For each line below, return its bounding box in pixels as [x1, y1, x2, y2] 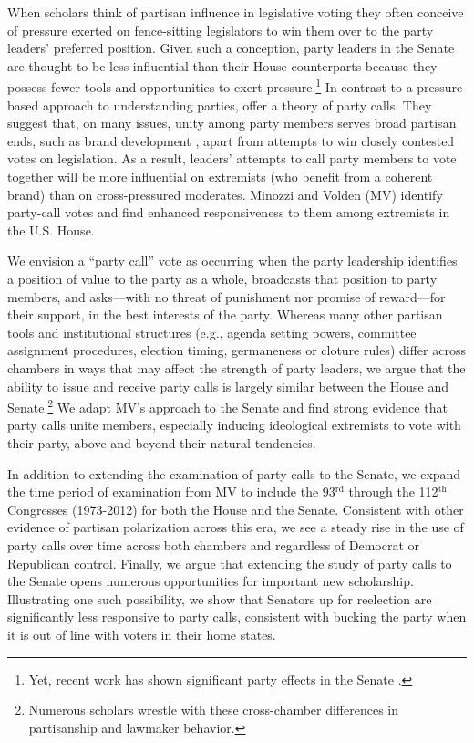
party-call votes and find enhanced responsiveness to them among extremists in [7, 203, 450, 222]
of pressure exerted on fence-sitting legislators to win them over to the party [7, 20, 434, 39]
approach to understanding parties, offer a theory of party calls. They [42, 95, 432, 114]
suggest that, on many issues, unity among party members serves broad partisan [7, 113, 457, 132]
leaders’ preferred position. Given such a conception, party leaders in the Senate [7, 38, 455, 58]
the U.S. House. [7, 220, 95, 239]
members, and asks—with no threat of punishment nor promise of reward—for [7, 287, 446, 306]
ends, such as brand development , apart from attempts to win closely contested [7, 131, 455, 150]
